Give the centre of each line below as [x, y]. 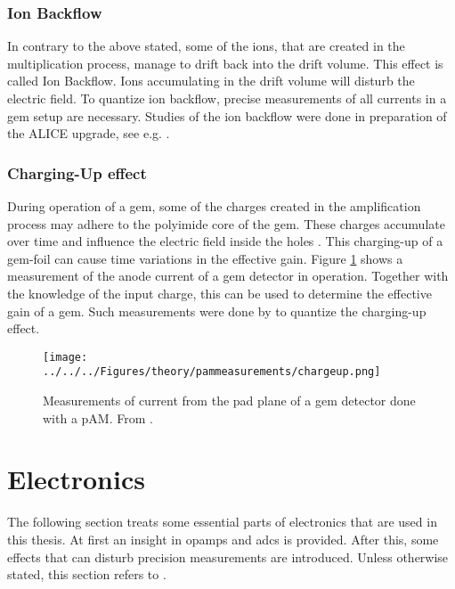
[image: [65, 357]
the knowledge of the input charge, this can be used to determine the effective [219, 293]
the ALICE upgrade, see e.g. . [89, 133]
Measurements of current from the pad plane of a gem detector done [229, 401]
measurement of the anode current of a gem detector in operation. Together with [228, 276]
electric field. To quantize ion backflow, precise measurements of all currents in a [227, 98]
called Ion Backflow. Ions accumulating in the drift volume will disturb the [211, 81]
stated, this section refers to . [87, 574]
